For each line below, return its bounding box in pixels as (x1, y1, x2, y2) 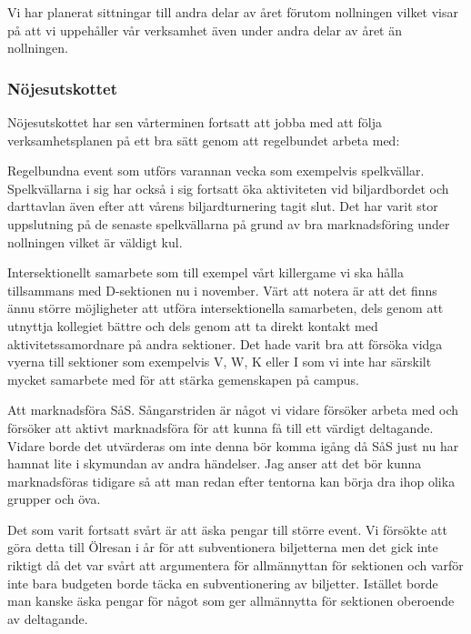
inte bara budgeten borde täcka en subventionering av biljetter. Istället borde (7, 573, 438, 592)
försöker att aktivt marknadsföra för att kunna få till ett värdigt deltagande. (7, 418, 434, 437)
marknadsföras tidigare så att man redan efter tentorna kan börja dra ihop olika (7, 471, 456, 490)
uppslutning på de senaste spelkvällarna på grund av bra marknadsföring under (7, 214, 450, 233)
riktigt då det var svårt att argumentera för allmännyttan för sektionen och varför (7, 556, 464, 575)
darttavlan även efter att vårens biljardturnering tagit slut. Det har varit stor (7, 196, 438, 216)
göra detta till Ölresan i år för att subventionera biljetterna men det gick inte (7, 538, 438, 557)
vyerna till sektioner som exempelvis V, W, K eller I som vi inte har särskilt (7, 352, 432, 371)
